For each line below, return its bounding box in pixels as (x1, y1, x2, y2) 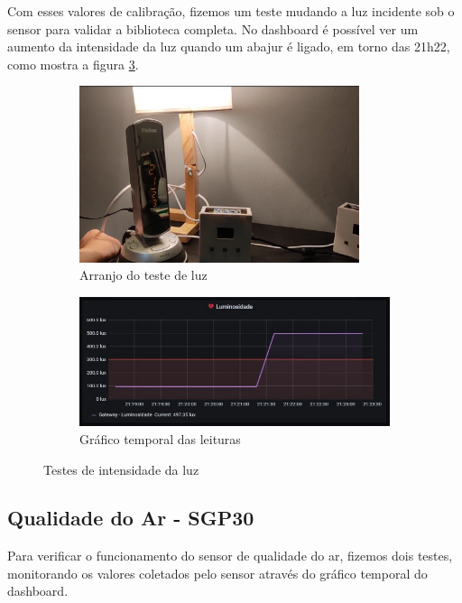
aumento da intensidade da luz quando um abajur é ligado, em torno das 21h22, (7, 37, 450, 56)
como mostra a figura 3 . (7, 54, 139, 73)
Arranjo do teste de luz (79, 265, 208, 284)
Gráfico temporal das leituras (79, 429, 241, 448)
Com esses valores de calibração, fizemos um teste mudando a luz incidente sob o (7, 2, 455, 20)
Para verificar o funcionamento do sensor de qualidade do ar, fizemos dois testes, (7, 546, 453, 565)
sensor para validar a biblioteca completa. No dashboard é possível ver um (7, 19, 419, 38)
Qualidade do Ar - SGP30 (7, 504, 254, 532)
